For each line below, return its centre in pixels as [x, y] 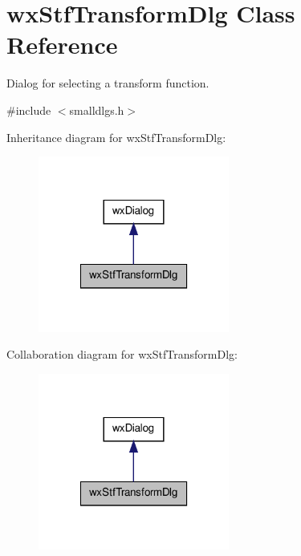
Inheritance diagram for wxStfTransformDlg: [116, 137]
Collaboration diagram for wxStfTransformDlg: [122, 354]
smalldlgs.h [97, 110]
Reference [62, 45]
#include [29, 110]
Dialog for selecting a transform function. [108, 83]
